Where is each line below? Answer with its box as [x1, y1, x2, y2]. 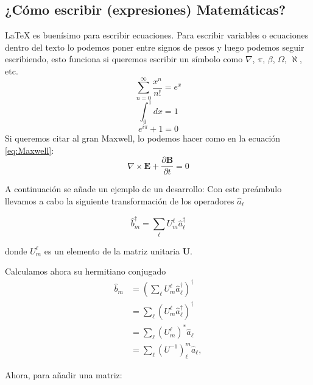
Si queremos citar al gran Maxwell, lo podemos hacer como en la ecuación [5, 132, 281, 145]
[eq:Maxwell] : [5, 143, 54, 156]
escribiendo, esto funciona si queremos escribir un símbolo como [5, 52, 243, 65]
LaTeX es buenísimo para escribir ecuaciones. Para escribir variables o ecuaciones [5, 29, 309, 41]
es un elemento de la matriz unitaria [44, 244, 180, 257]
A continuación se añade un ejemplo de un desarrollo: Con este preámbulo [5, 182, 282, 195]
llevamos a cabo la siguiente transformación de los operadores [5, 194, 234, 207]
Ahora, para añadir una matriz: [5, 368, 122, 381]
